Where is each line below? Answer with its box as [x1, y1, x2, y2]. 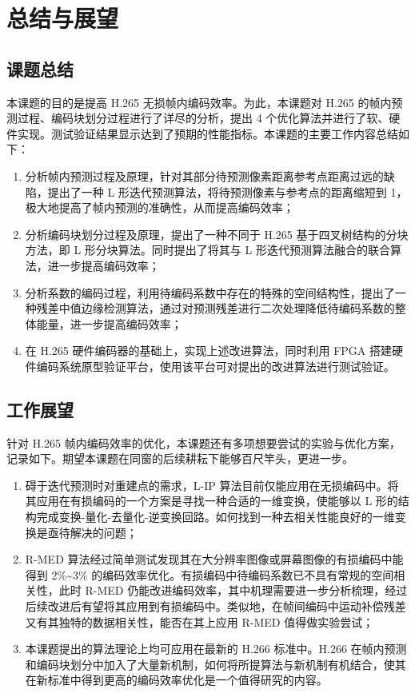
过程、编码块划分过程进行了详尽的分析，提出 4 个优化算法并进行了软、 [17, 110, 389, 126]
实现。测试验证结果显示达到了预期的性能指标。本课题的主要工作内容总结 [17, 125, 398, 141]
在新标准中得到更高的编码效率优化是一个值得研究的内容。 [25, 671, 328, 688]
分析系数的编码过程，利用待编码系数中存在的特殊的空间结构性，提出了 [25, 284, 395, 301]
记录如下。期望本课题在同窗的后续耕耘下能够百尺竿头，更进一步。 [6, 450, 353, 467]
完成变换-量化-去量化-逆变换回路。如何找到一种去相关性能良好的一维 [36, 508, 395, 525]
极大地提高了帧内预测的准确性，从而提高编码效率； [25, 199, 294, 216]
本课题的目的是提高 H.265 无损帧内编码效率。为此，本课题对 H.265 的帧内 [6, 94, 392, 110]
